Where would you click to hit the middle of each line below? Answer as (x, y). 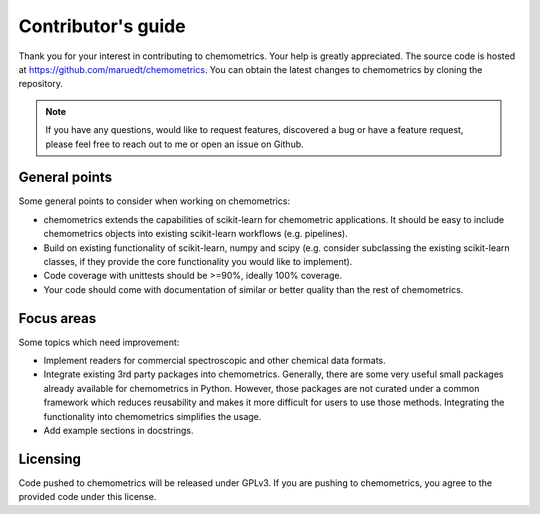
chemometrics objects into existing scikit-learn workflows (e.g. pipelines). (196, 234)
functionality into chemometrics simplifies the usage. (152, 416)
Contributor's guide (102, 26)
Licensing (50, 458)
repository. (41, 84)
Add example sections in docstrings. (118, 430)
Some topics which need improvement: (99, 342)
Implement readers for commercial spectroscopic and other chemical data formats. (214, 361)
